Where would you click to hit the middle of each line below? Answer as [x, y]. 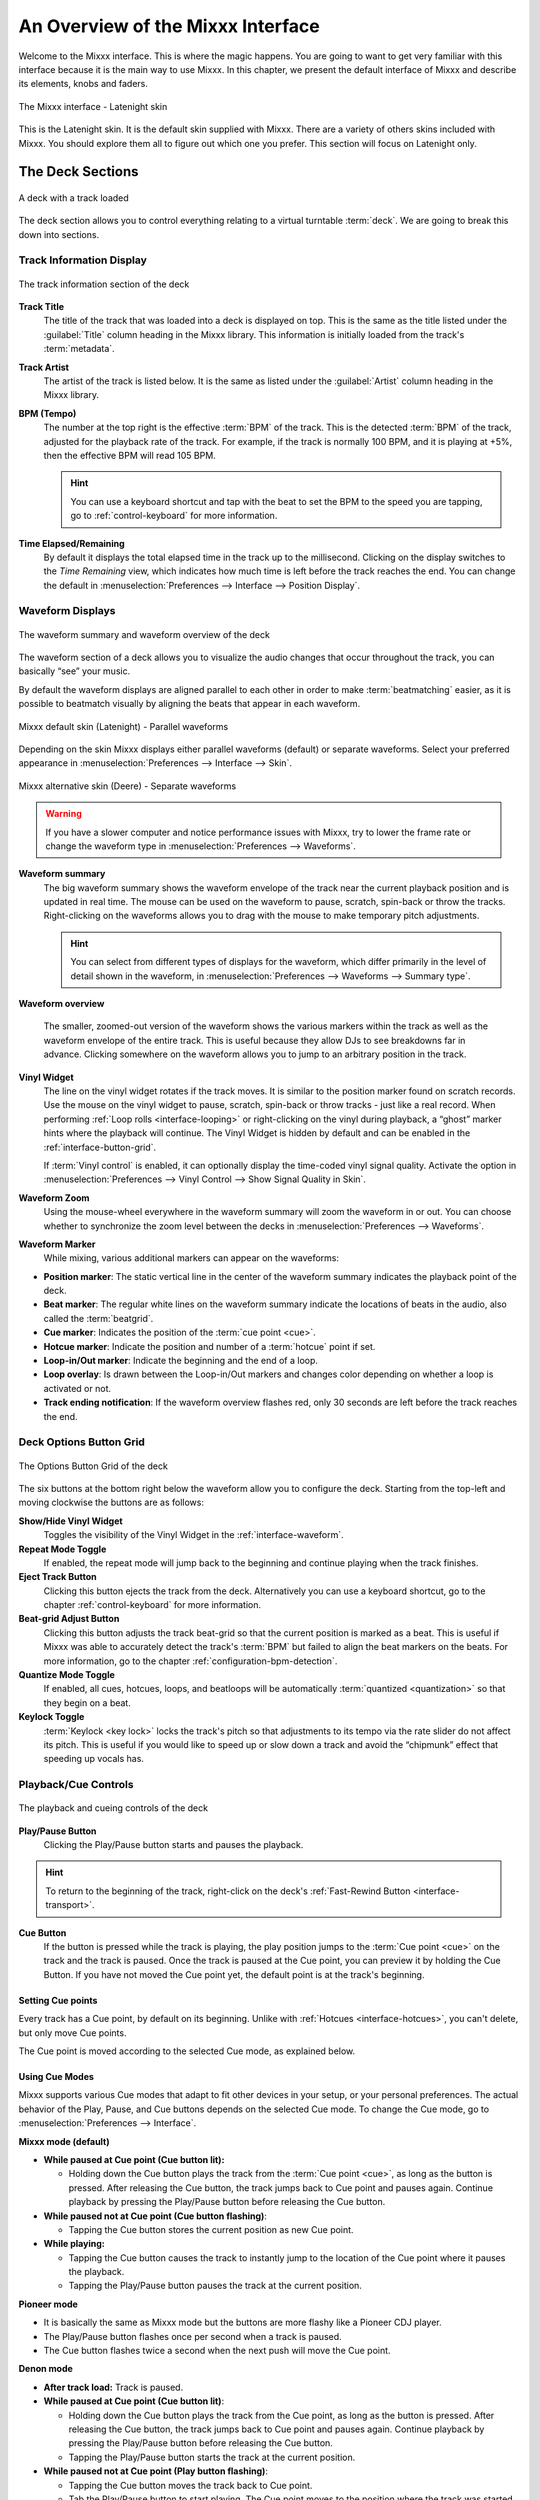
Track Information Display [82, 260]
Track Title [41, 307]
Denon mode [46, 2369]
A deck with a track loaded [73, 197]
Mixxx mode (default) [64, 2141]
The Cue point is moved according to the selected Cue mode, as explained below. [187, 2051]
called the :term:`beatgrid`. [98, 1318]
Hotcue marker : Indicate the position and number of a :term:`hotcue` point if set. [209, 1346]
